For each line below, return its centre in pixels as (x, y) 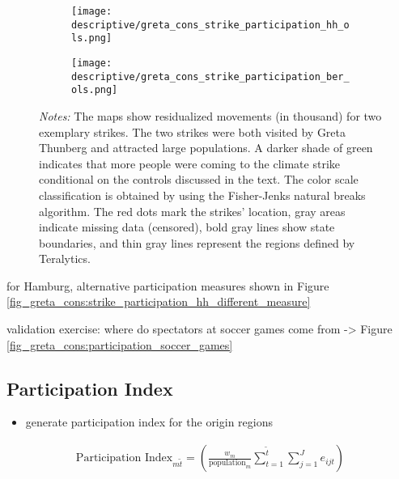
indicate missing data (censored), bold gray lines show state (187, 227)
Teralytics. (65, 259)
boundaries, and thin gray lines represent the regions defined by (197, 242)
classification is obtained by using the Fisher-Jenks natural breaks (202, 195)
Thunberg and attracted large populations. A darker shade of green (206, 148)
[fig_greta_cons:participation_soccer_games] (120, 344)
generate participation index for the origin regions (149, 422)
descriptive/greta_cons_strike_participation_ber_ (210, 76)
